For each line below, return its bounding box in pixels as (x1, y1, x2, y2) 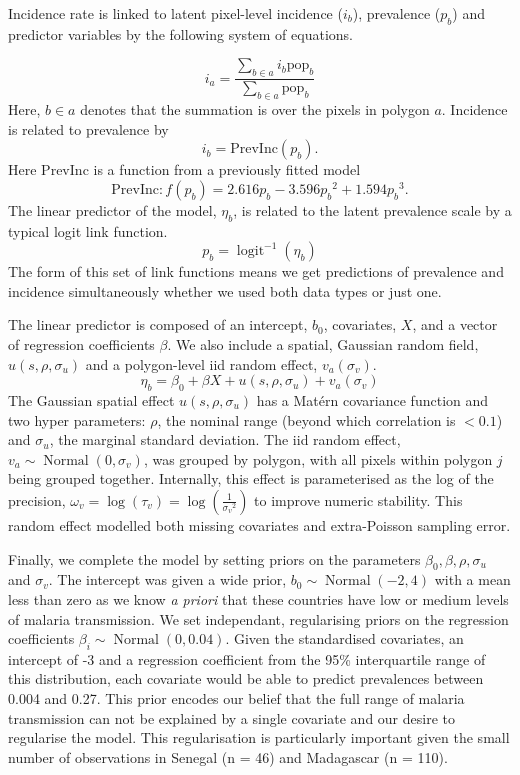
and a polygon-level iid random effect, (85, 353, 318, 374)
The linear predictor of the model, (8, 199, 217, 220)
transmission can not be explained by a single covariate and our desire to (8, 707, 455, 728)
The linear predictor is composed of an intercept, (8, 314, 308, 335)
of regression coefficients (8, 333, 155, 354)
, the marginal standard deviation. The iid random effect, (49, 429, 401, 450)
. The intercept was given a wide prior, (48, 569, 287, 590)
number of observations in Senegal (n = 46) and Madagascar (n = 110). (8, 746, 448, 767)
